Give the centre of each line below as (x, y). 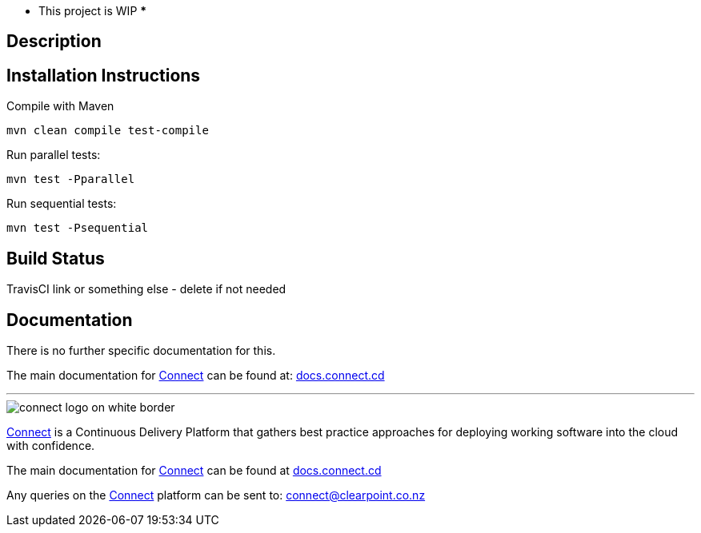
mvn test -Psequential (78, 228)
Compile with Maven (60, 106)
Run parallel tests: (54, 155)
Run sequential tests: (62, 204)
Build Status (56, 258)
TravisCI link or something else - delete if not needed (146, 289)
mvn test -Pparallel (71, 179)
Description (54, 42)
